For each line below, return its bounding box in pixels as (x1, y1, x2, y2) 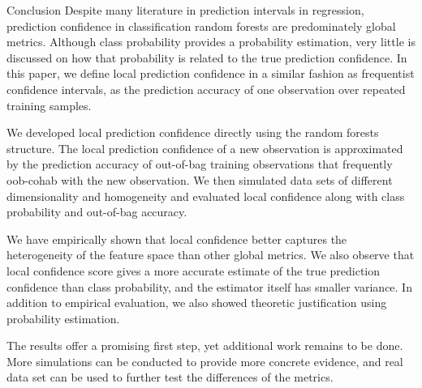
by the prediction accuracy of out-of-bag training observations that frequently (6, 156, 393, 173)
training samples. (6, 96, 92, 113)
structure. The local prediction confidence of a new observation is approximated (6, 139, 403, 156)
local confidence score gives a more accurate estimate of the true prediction (6, 262, 381, 279)
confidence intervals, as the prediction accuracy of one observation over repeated (6, 80, 406, 97)
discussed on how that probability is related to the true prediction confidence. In (6, 49, 407, 66)
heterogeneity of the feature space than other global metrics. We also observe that (6, 246, 415, 263)
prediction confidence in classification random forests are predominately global (6, 17, 396, 34)
